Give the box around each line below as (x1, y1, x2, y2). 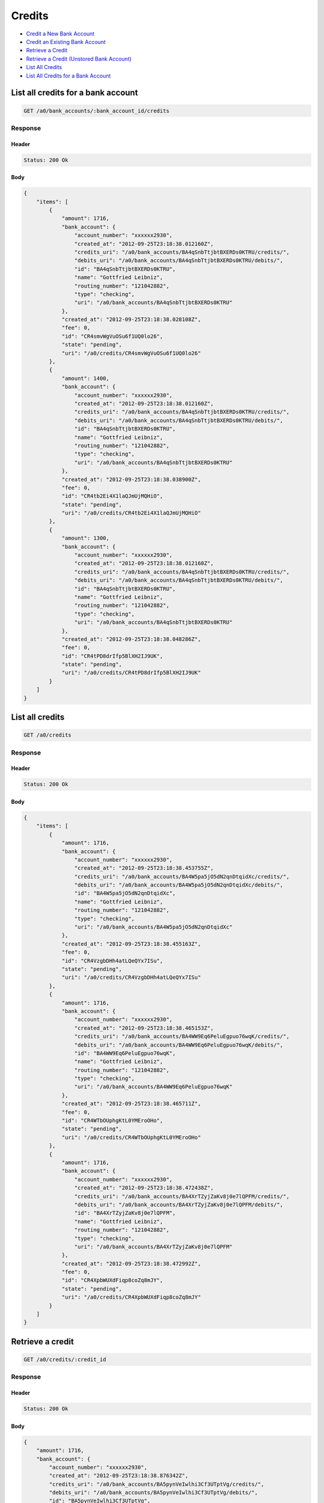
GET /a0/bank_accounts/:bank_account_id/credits (23, 107, 170, 114)
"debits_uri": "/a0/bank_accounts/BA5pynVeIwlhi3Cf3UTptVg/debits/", (49, 1489, 258, 1496)
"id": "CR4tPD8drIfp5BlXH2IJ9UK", (61, 652, 163, 660)
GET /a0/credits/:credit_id (23, 1356, 106, 1363)
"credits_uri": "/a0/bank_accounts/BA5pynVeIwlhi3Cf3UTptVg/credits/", (49, 1481, 265, 1487)
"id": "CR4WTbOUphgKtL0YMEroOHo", (61, 1117, 163, 1124)
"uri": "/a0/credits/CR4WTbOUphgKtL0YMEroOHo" (61, 1134, 201, 1140)
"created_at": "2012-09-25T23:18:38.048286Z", (61, 635, 201, 643)
